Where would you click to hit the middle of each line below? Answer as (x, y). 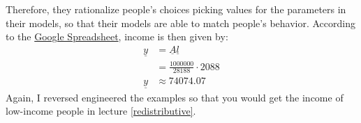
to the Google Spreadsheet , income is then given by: (117, 36)
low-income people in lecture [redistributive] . (101, 111)
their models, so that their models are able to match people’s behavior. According (180, 23)
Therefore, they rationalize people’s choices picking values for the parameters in (176, 9)
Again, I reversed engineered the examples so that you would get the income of (175, 97)
